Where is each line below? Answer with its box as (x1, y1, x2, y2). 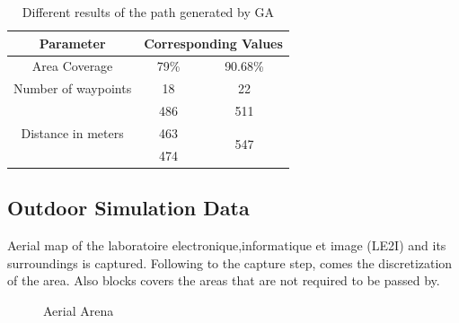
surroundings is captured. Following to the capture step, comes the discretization (7, 253, 453, 272)
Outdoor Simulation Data (7, 194, 250, 222)
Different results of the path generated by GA (22, 3, 274, 21)
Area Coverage (31, 57, 113, 75)
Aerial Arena (43, 301, 114, 319)
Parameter (39, 33, 106, 52)
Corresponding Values (144, 33, 283, 52)
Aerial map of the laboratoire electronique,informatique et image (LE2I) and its (7, 236, 446, 255)
